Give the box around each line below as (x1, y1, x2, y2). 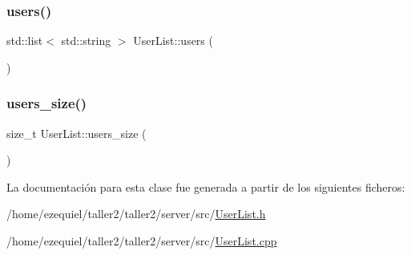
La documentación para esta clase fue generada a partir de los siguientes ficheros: (6, 178, 405, 195)
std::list (6, 32, 43, 49)
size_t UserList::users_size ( (6, 124, 147, 141)
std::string (61, 32, 111, 49)
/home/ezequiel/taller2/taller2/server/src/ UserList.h (6, 205, 266, 222)
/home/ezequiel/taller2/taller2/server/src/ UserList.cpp (6, 233, 277, 249)
